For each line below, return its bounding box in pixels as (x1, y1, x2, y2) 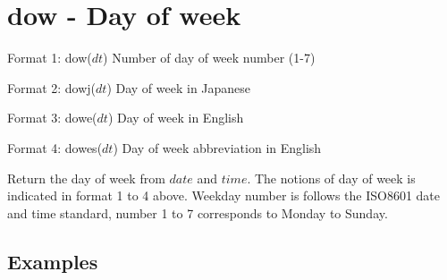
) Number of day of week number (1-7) (103, 48, 316, 67)
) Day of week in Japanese (106, 78, 251, 97)
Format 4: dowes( (7, 138, 103, 157)
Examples (7, 247, 98, 275)
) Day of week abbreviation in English (113, 138, 322, 157)
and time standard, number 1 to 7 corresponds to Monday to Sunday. (7, 203, 388, 222)
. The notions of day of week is (247, 168, 416, 187)
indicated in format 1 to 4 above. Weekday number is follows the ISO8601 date (7, 186, 441, 205)
